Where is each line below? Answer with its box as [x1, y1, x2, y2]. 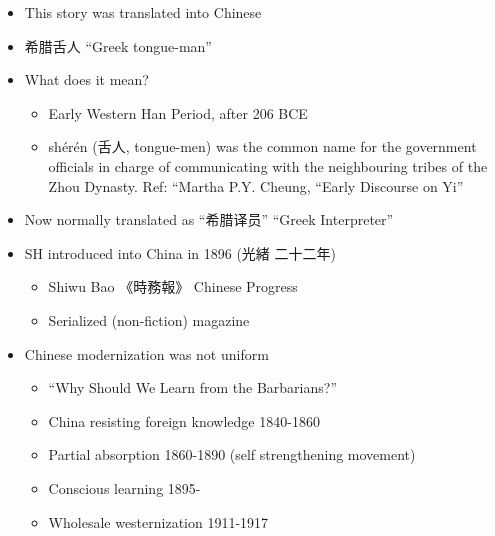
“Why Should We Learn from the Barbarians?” [48, 377, 338, 398]
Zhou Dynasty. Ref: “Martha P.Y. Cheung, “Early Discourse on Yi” [48, 175, 464, 196]
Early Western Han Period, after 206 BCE [48, 102, 308, 123]
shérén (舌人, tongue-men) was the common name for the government [48, 136, 477, 157]
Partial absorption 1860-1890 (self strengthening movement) [48, 444, 416, 465]
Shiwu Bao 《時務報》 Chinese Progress [48, 276, 298, 297]
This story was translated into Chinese [24, 2, 262, 22]
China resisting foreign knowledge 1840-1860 [48, 410, 320, 431]
